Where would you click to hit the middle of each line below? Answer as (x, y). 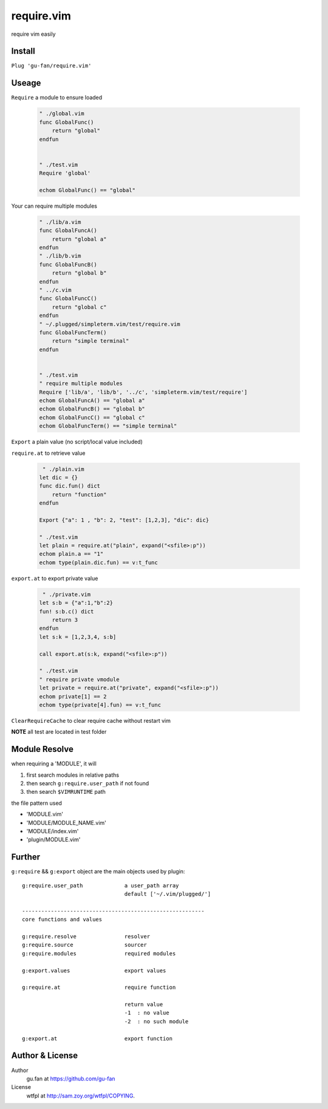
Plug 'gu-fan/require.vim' (51, 66)
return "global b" (79, 273)
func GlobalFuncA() (68, 230)
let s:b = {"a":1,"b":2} (76, 603)
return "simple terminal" (91, 341)
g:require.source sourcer (84, 945)
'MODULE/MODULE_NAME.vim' (66, 822)
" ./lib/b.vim (60, 256)
